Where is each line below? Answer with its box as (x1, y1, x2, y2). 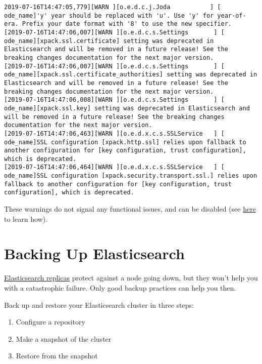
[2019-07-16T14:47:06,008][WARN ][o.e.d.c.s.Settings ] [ (4, 96, 225, 104)
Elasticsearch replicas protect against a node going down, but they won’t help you (4, 272, 258, 283)
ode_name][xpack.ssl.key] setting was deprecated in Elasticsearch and (4, 104, 250, 112)
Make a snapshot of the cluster (16, 333, 112, 344)
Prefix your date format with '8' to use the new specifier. (22, 20, 232, 28)
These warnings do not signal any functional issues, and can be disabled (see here (4, 204, 256, 214)
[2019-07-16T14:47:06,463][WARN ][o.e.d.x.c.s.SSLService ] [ (4, 130, 225, 137)
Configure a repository (16, 316, 85, 327)
